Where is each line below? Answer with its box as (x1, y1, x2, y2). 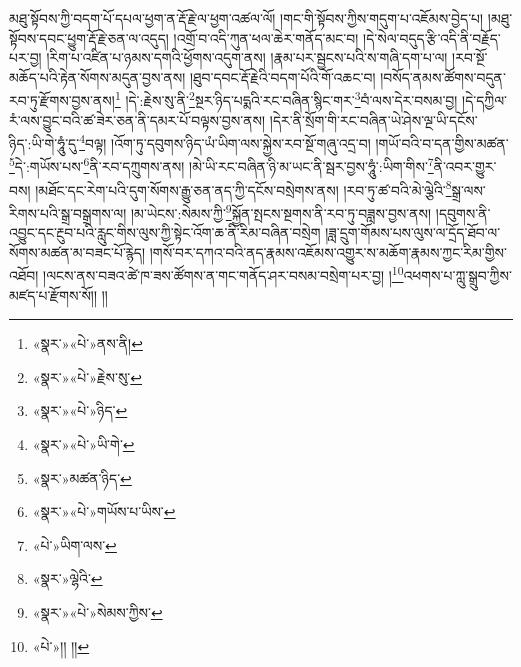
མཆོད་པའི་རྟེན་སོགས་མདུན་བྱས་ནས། (9, 66, 186, 87)
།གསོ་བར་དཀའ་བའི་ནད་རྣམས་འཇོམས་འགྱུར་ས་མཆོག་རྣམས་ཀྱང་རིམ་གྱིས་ (149, 241, 507, 262)
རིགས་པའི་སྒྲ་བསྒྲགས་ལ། (9, 202, 127, 223)
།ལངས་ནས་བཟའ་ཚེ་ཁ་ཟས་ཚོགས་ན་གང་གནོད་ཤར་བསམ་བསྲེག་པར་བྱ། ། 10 (43, 262, 404, 286)
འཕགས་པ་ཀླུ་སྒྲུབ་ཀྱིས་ (403, 265, 512, 286)
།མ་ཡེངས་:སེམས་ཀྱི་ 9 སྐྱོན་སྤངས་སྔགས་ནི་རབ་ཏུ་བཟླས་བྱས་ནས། (130, 199, 432, 223)
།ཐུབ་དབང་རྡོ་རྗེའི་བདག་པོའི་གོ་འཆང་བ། (189, 66, 376, 87)
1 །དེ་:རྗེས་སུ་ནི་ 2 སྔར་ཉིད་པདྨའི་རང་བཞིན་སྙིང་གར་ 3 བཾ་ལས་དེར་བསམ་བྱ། (114, 87, 458, 111)
